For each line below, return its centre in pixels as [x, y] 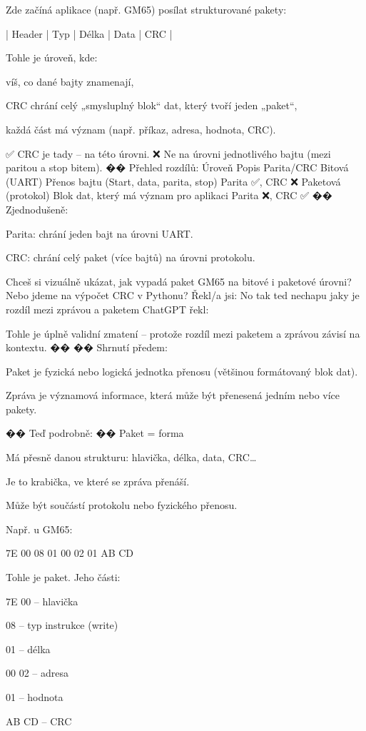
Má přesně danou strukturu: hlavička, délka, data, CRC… [131, 457]
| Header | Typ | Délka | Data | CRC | [89, 33]
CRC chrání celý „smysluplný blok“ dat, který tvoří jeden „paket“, [152, 105]
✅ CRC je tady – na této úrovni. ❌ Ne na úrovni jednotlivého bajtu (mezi [168, 153]
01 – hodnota [35, 697]
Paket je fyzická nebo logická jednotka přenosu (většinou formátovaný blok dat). [182, 371]
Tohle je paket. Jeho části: [63, 577]
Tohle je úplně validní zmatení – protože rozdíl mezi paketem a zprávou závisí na [183, 333]
